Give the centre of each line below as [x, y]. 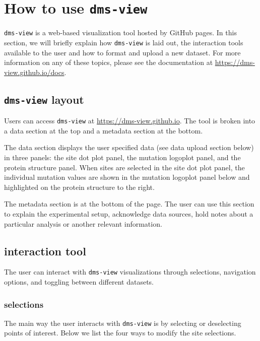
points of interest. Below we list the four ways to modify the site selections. [120, 333]
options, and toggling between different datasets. [79, 281]
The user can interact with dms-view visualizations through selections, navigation [130, 272]
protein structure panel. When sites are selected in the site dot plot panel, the [124, 167]
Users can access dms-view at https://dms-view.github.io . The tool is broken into [130, 121]
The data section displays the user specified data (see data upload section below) [129, 147]
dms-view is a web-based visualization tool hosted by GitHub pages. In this [120, 32]
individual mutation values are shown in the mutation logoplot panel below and [127, 177]
